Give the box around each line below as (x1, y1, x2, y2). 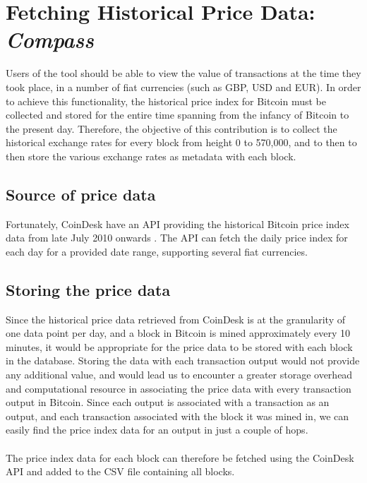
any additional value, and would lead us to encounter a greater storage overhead (6, 367, 353, 382)
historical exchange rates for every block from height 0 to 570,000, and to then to (6, 135, 357, 150)
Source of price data (6, 183, 156, 205)
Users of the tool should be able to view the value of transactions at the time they (6, 66, 361, 80)
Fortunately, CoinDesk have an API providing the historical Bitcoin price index (6, 216, 349, 231)
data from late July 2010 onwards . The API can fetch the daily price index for (6, 230, 348, 245)
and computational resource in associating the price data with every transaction (6, 381, 351, 395)
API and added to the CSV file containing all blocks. (6, 464, 235, 479)
